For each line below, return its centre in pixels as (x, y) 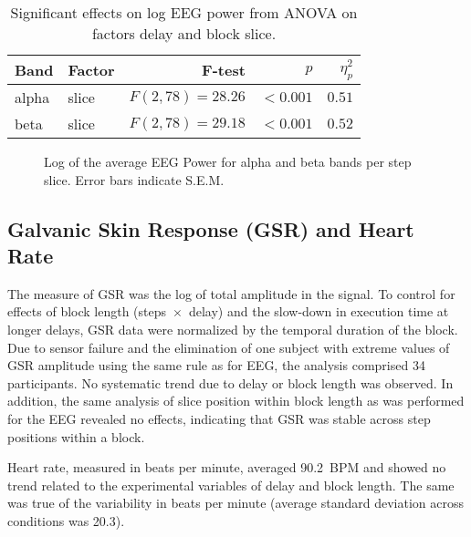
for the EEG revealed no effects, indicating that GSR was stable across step (219, 418)
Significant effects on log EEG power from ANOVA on (184, 12)
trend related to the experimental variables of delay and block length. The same (231, 485)
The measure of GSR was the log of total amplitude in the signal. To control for (231, 293)
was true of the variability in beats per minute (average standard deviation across (235, 503)
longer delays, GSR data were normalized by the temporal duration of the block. (233, 329)
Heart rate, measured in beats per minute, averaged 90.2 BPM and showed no (227, 467)
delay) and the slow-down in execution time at (319, 311)
